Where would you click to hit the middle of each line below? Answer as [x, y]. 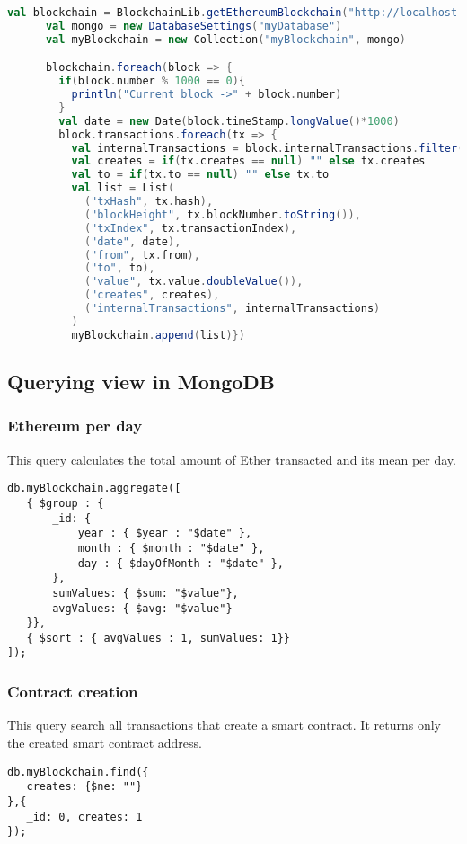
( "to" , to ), [119, 268]
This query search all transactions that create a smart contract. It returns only [224, 725]
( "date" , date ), [132, 241]
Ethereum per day [75, 426]
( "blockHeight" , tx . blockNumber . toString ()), [222, 214]
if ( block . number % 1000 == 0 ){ [152, 81]
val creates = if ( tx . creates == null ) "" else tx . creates [248, 161]
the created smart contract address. [105, 742]
